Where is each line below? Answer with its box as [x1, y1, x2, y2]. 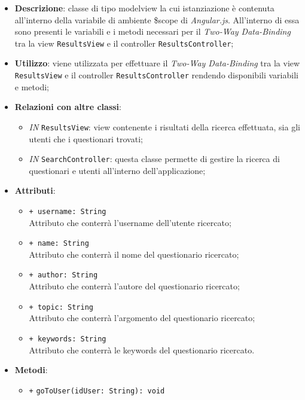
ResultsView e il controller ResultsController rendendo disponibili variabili [14, 69, 298, 81]
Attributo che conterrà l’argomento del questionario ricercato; [29, 312, 255, 324]
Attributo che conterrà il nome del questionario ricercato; [29, 248, 239, 260]
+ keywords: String [29, 334, 106, 343]
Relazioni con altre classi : [14, 100, 121, 113]
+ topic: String [29, 303, 93, 312]
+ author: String [29, 271, 98, 280]
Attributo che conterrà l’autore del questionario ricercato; [29, 280, 240, 292]
